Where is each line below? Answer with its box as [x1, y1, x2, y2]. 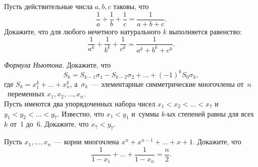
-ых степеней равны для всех [165, 108, 254, 119]
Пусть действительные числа [4, 1, 93, 11]
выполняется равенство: [169, 26, 242, 36]
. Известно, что [57, 108, 105, 119]
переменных [7, 88, 45, 99]
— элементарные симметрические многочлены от [91, 78, 244, 89]
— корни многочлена [55, 136, 119, 147]
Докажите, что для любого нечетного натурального [4, 26, 161, 36]
